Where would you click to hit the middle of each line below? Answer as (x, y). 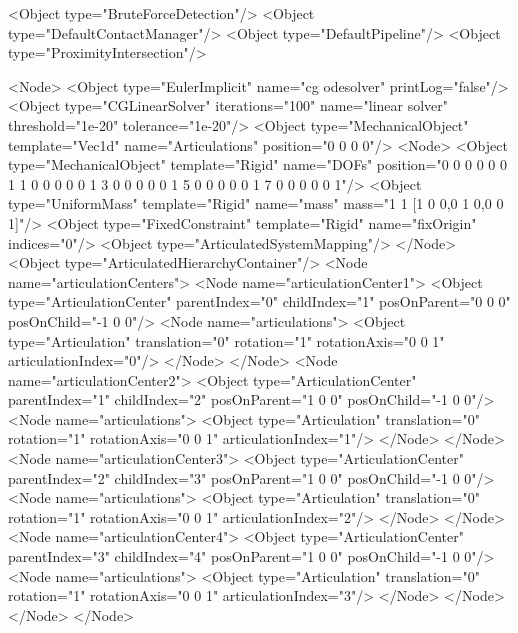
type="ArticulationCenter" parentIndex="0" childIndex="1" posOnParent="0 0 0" (259, 301)
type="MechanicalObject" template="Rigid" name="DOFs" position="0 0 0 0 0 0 (258, 164)
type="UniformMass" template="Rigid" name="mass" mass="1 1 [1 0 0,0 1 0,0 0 (256, 203)
